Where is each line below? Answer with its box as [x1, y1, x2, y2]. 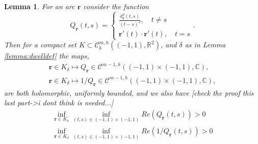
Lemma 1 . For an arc [4, 1, 75, 11]
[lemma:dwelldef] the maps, [4, 50, 89, 61]
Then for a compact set [4, 39, 76, 50]
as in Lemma [185, 39, 226, 50]
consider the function [83, 1, 149, 11]
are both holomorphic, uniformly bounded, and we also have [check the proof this [4, 87, 254, 98]
